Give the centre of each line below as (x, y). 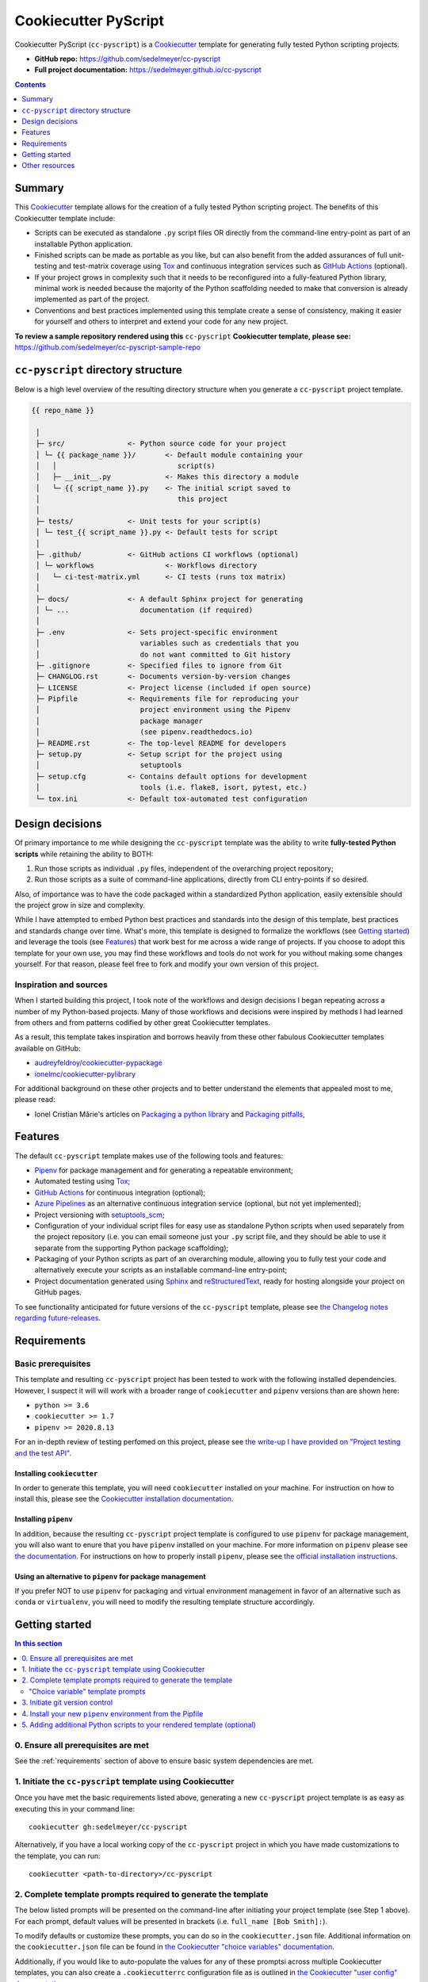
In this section (38, 1643)
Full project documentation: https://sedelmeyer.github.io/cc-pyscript (148, 70)
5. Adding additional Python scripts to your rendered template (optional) (139, 1724)
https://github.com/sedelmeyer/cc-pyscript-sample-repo (108, 347)
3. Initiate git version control (67, 1703)
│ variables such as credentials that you (168, 643)
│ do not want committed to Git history (163, 654)
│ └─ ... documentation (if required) (145, 610)
